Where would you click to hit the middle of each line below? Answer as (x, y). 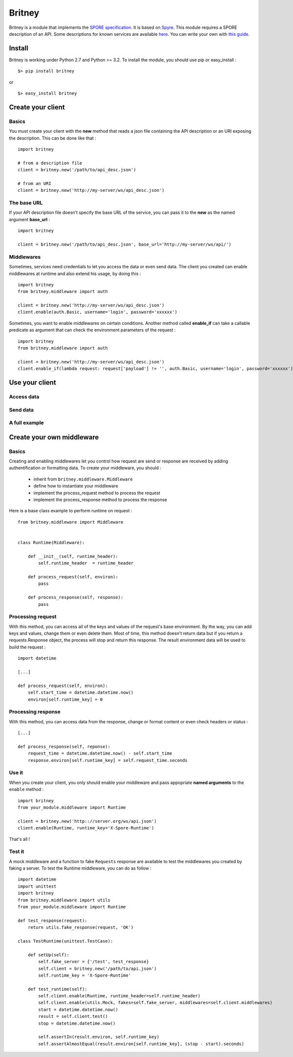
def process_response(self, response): (75, 597)
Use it (16, 773)
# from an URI (34, 183)
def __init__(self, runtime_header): (73, 556)
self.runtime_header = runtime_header (86, 563)
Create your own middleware (54, 437)
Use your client (32, 382)
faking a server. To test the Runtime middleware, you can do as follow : (80, 868)
